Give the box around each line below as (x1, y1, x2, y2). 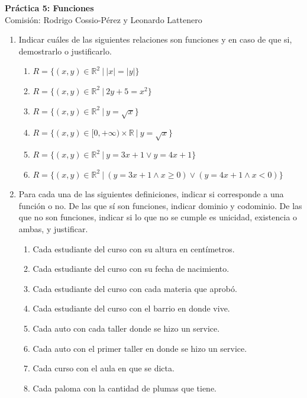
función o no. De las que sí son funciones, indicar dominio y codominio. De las (18, 199, 302, 211)
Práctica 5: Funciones (5, 2, 94, 14)
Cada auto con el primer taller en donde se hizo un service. (33, 342, 247, 354)
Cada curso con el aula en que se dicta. (33, 362, 174, 374)
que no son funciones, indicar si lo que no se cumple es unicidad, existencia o (18, 211, 298, 223)
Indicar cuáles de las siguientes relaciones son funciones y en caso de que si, (18, 33, 292, 46)
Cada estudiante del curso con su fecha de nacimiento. (33, 262, 230, 275)
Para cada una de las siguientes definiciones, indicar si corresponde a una (18, 188, 284, 200)
